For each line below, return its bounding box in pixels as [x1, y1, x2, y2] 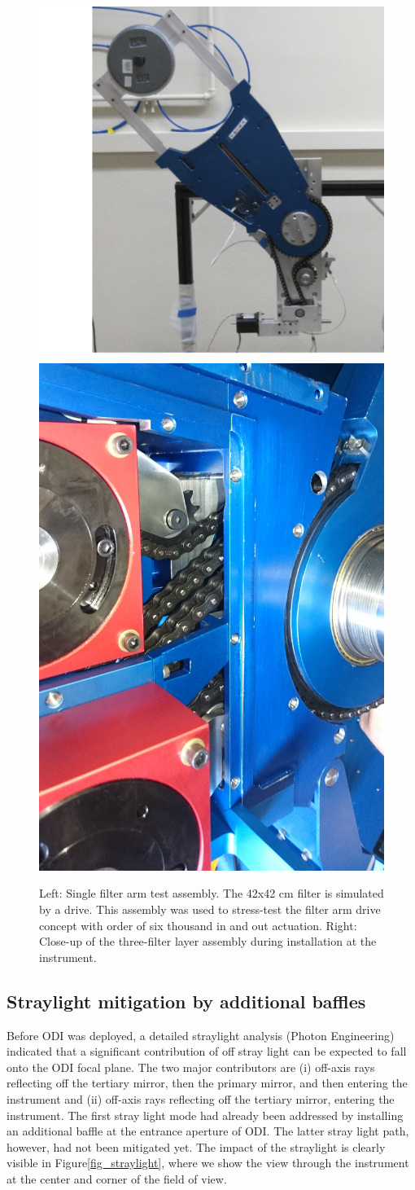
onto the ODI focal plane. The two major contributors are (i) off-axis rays [7, 1058, 375, 1075]
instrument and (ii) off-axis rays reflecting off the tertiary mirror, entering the [7, 1090, 395, 1107]
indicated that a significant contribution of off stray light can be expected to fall [7, 1043, 407, 1060]
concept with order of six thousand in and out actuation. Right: [39, 916, 357, 933]
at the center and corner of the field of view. [7, 1170, 227, 1187]
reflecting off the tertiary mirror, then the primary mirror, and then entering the [7, 1074, 408, 1091]
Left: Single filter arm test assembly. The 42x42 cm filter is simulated [39, 885, 384, 902]
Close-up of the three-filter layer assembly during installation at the [39, 933, 377, 950]
